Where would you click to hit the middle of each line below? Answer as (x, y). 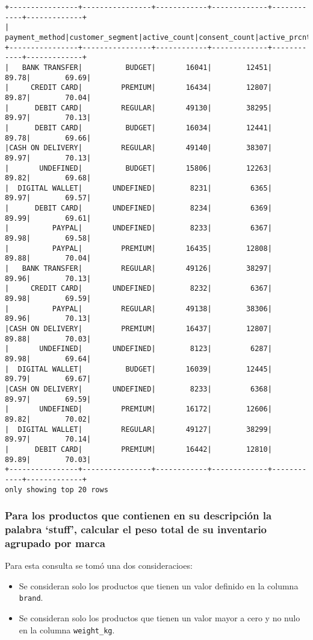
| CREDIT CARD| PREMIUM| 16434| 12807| (138, 88)
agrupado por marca (55, 543)
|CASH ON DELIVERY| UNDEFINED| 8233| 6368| (138, 389)
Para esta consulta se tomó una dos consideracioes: (99, 566)
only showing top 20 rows (57, 490)
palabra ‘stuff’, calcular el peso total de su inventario (136, 529)
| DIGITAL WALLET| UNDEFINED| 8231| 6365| (138, 188)
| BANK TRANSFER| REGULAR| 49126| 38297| (138, 269)
